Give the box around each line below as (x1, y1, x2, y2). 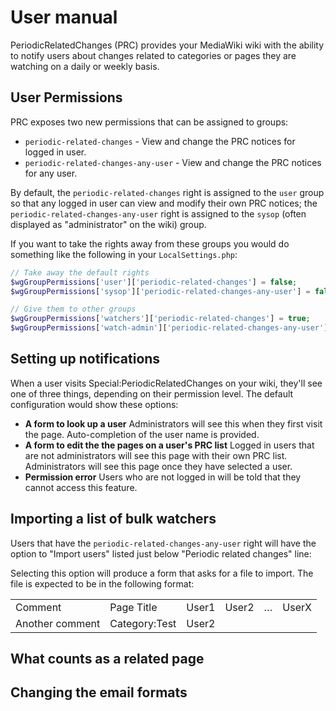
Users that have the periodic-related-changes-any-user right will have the (10, 537, 317, 549)
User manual (10, 6, 118, 29)
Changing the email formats (10, 684, 188, 701)
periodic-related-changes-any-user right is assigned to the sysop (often (10, 207, 307, 220)
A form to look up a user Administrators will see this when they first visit (24, 417, 323, 430)
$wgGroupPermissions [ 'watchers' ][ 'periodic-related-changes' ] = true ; (10, 314, 311, 324)
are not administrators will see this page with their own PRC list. (24, 449, 288, 461)
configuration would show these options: (10, 398, 179, 410)
